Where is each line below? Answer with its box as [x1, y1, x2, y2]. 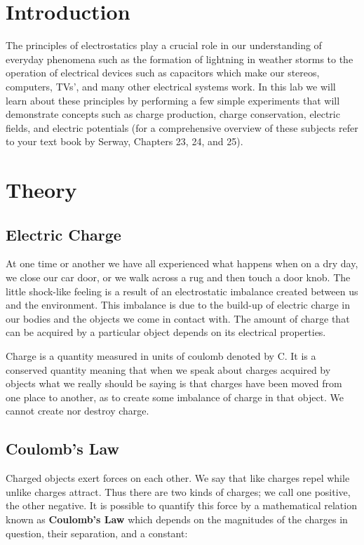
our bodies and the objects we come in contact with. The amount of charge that [6, 311, 350, 325]
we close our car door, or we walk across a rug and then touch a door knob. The [6, 270, 351, 285]
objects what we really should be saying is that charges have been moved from [6, 376, 342, 391]
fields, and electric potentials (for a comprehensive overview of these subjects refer [6, 120, 358, 135]
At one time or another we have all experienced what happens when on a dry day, [6, 256, 358, 271]
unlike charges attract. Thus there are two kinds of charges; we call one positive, [6, 484, 351, 499]
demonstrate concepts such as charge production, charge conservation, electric [6, 107, 340, 121]
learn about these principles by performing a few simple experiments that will [6, 93, 340, 107]
